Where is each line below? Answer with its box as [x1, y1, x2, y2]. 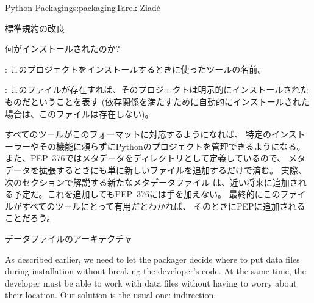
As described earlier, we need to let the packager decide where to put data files [5, 252, 300, 265]
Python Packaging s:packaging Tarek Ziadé [5, 1, 160, 13]
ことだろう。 [5, 211, 55, 224]
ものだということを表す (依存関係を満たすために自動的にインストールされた [5, 95, 310, 108]
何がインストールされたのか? [5, 42, 120, 55]
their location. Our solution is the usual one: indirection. [5, 288, 216, 301]
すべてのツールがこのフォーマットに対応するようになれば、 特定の [5, 128, 272, 141]
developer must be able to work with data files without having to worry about [5, 276, 297, 289]
